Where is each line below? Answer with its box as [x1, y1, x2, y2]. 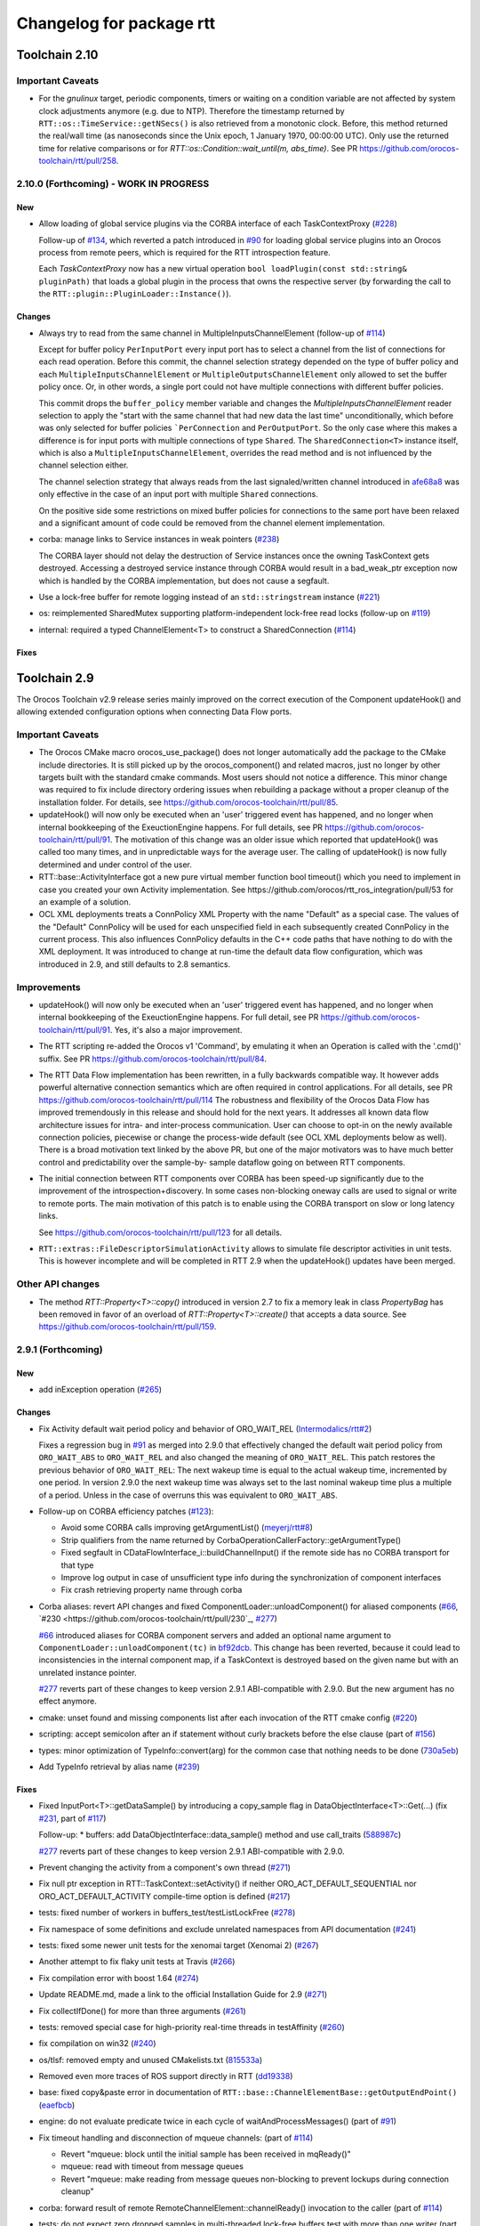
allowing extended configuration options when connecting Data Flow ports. [16, 706, 292, 717]
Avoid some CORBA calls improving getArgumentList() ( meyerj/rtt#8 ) [60, 1523, 313, 1533]
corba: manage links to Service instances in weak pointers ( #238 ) [38, 534, 280, 545]
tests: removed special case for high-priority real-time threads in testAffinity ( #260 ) [38, 2021, 346, 2032]
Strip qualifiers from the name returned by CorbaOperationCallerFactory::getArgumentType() [60, 1534, 402, 1545]
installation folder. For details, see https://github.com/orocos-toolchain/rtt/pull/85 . [38, 797, 339, 808]
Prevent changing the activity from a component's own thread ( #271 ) [38, 1862, 291, 1873]
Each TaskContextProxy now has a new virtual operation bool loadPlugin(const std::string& [38, 264, 408, 274]
